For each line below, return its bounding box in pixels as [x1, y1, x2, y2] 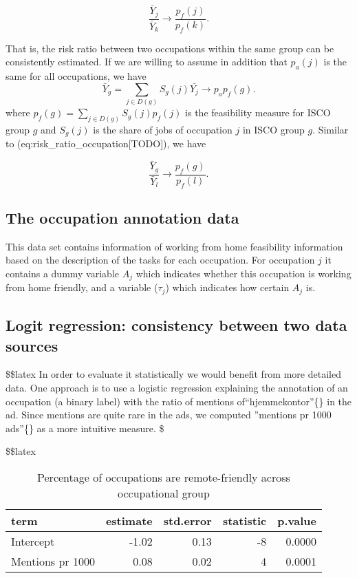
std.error [163, 512, 212, 528]
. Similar [312, 122, 349, 136]
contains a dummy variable [6, 266, 120, 280]
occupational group [118, 484, 210, 501]
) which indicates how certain [165, 280, 290, 295]
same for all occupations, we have [6, 68, 147, 83]
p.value [277, 512, 316, 528]
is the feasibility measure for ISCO [185, 105, 331, 120]
